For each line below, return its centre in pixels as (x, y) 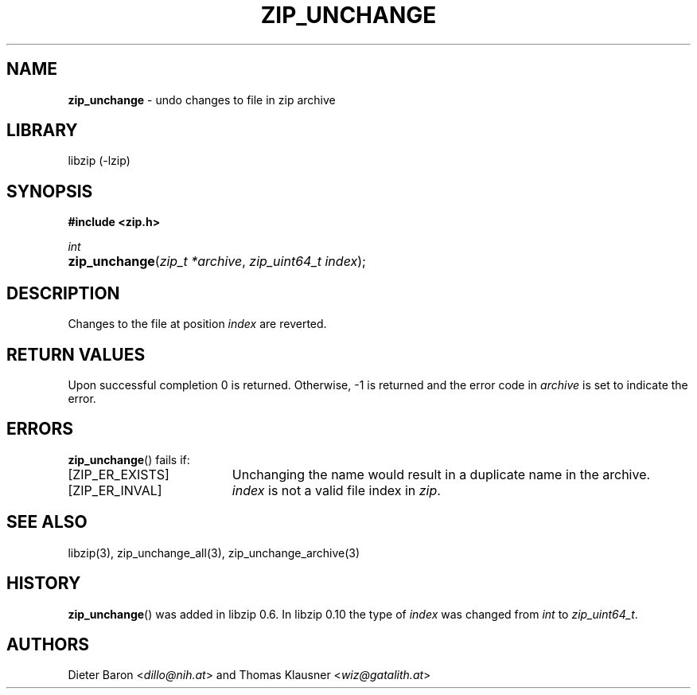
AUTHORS (48, 644)
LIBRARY (42, 131)
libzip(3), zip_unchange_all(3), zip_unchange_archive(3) (214, 552)
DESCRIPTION (63, 293)
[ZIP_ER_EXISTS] (119, 474)
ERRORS (40, 429)
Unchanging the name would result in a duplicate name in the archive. (441, 474)
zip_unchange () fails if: (129, 459)
